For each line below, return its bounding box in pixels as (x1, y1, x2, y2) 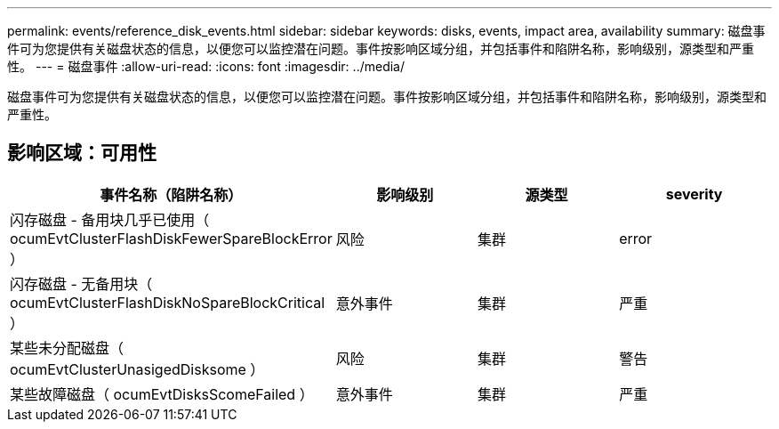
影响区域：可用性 (7, 142, 157, 165)
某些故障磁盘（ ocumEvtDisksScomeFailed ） (10, 384, 314, 403)
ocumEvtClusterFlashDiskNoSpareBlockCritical (10, 293, 325, 312)
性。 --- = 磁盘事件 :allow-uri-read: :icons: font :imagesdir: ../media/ (7, 59, 406, 74)
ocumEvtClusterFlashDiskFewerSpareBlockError (10, 229, 333, 247)
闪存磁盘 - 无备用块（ (10, 274, 153, 293)
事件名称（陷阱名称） (100, 185, 243, 204)
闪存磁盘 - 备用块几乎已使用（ (10, 210, 210, 229)
